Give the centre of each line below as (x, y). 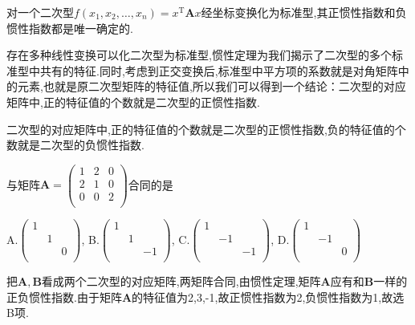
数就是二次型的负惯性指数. (75, 145)
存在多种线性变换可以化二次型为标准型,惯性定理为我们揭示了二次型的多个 (199, 55)
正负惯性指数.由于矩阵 (64, 297)
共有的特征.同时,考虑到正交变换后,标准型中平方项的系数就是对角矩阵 (219, 70)
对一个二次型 (40, 12)
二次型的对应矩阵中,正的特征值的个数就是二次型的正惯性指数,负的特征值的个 (206, 129)
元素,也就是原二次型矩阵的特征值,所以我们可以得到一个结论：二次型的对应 (212, 86)
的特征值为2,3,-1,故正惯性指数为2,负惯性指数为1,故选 (268, 297)
